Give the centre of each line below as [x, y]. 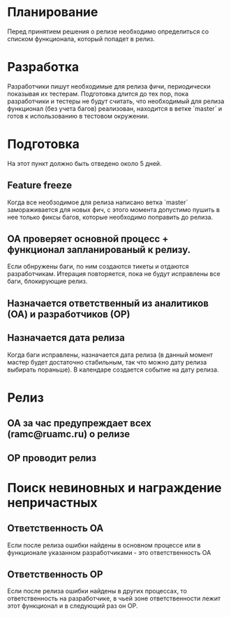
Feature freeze [40, 185]
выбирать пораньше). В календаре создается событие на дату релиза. [113, 370]
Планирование [53, 12]
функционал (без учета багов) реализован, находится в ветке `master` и [115, 108]
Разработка [43, 67]
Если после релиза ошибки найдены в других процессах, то [97, 591]
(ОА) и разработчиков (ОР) [69, 314]
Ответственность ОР [55, 574]
